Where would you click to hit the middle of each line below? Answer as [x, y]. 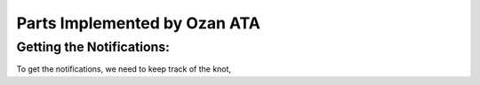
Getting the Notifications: [93, 47]
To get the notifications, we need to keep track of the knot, [124, 69]
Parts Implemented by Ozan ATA [139, 23]
